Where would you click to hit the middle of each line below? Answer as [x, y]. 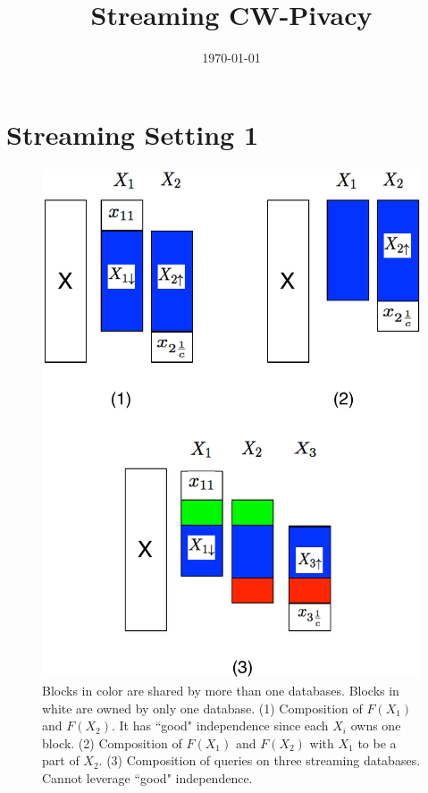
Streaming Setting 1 [132, 134]
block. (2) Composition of [112, 742]
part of [61, 760]
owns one [376, 726]
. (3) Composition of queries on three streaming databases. [260, 760]
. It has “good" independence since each [220, 726]
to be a [377, 742]
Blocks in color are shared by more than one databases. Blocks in [221, 691]
